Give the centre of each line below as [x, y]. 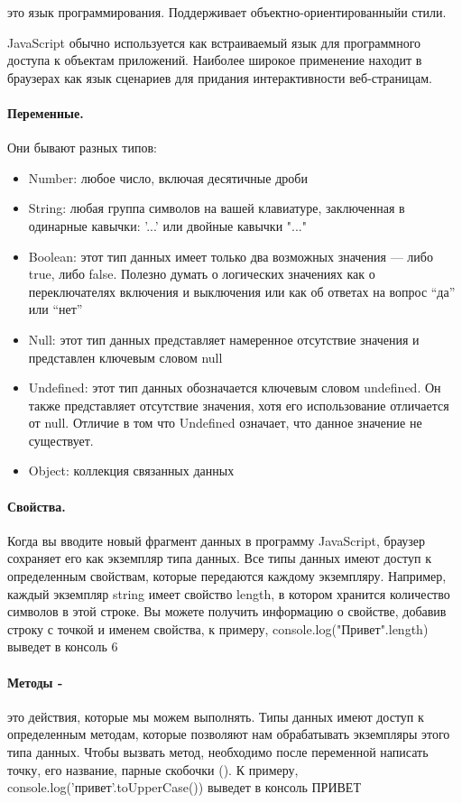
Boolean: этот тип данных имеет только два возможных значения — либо [231, 256]
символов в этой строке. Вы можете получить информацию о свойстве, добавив [227, 611]
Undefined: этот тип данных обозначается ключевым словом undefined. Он [235, 388]
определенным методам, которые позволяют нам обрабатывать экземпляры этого [229, 734]
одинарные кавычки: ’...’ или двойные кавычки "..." [167, 225]
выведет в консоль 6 [63, 646]
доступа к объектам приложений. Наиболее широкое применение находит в [215, 60]
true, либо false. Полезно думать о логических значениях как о [202, 274]
